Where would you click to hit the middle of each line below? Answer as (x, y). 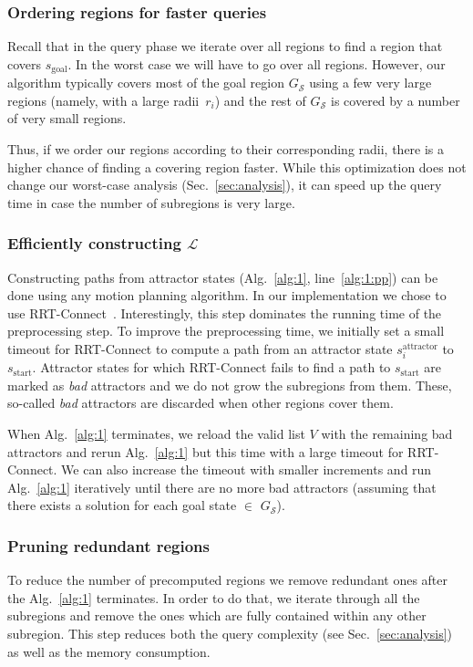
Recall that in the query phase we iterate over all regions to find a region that (225, 46)
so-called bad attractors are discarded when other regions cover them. (201, 403)
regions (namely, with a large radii (103, 100)
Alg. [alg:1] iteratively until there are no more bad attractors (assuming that (222, 487)
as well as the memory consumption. (109, 651)
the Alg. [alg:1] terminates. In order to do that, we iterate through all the (214, 597)
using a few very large (370, 83)
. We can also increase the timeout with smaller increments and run (242, 469)
